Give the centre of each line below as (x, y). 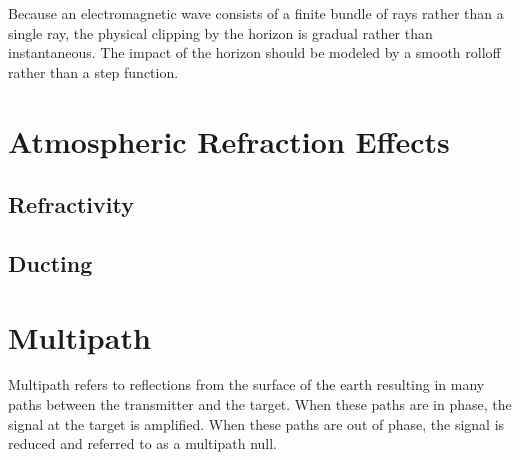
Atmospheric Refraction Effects (229, 140)
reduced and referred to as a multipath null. (142, 443)
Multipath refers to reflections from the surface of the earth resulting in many (246, 384)
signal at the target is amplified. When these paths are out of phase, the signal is (256, 423)
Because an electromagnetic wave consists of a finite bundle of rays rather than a (256, 13)
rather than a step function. (93, 71)
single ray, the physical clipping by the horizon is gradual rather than (220, 32)
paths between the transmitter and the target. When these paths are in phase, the (260, 404)
